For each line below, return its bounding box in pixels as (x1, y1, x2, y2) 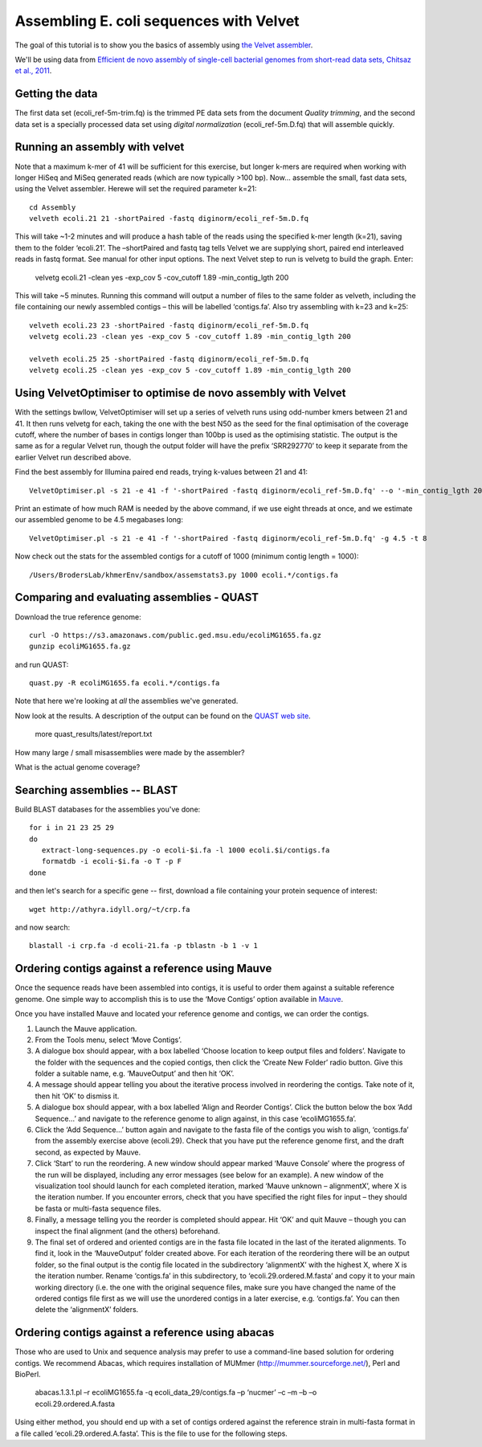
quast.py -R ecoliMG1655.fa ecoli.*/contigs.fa (29, 679, 220, 688)
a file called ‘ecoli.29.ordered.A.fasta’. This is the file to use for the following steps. (14, 1429, 288, 1438)
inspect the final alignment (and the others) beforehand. (35, 1226, 220, 1236)
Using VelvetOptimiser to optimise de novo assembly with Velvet (14, 386, 346, 400)
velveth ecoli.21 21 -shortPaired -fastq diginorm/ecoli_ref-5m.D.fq (29, 214, 309, 223)
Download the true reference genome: (14, 611, 142, 622)
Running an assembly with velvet (14, 141, 185, 154)
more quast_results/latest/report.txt (35, 730, 153, 739)
